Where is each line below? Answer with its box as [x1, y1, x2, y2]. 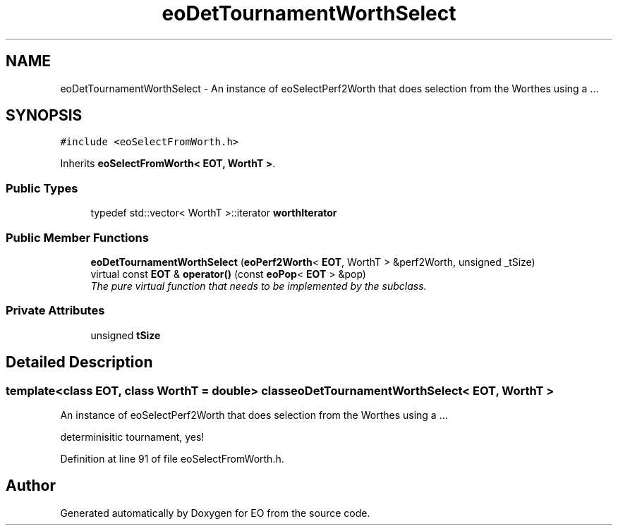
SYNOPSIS [6, 106, 83, 125]
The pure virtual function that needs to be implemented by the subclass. [90, 279, 427, 292]
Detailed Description [6, 353, 153, 372]
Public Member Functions [6, 230, 149, 245]
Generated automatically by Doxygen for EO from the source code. [60, 506, 370, 519]
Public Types [6, 181, 78, 195]
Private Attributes [6, 303, 105, 318]
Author [6, 477, 56, 495]
